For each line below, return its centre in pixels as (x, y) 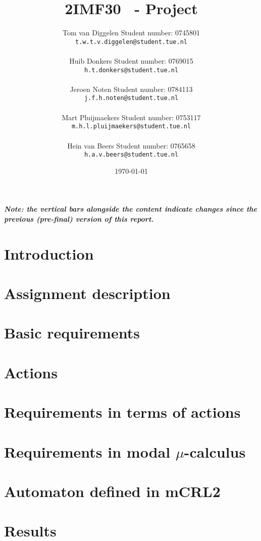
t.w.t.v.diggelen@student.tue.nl (131, 42)
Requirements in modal (87, 451)
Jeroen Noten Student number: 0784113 (131, 89)
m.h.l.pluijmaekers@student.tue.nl (131, 127)
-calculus (215, 451)
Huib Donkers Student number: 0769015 (131, 60)
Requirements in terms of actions (122, 412)
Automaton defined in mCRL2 (112, 491)
